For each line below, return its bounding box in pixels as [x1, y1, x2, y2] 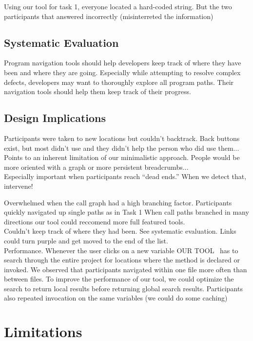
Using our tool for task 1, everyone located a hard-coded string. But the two [4, 1, 232, 11]
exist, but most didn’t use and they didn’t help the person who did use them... [4, 142, 239, 153]
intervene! [4, 181, 33, 191]
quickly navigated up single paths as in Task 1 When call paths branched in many [4, 207, 249, 217]
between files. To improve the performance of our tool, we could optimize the [4, 274, 234, 284]
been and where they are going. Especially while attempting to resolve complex [4, 67, 241, 77]
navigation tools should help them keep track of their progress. [4, 86, 191, 97]
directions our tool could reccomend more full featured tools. [4, 216, 185, 226]
